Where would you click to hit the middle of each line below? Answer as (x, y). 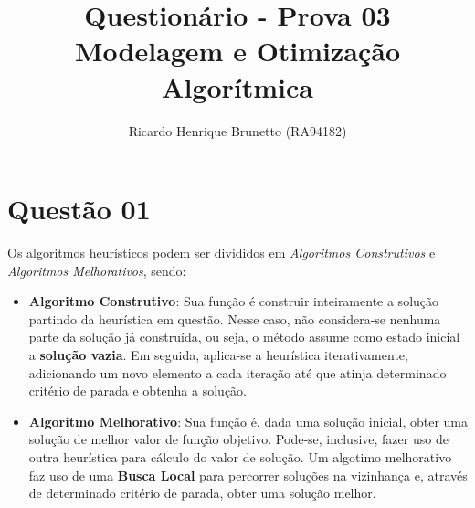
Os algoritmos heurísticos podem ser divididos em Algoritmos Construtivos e (222, 253)
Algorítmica (237, 86)
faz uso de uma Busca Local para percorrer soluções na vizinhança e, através (248, 475)
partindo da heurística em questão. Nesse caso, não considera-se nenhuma (235, 318)
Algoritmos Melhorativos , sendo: (97, 270)
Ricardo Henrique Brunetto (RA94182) (237, 130)
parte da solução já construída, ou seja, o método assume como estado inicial (244, 337)
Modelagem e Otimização (237, 51)
